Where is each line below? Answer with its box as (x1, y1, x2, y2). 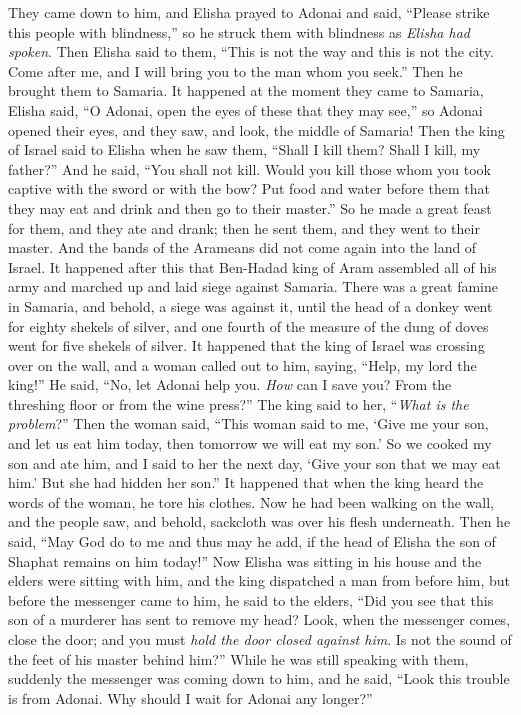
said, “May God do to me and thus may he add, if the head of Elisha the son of (8, 531, 496, 552)
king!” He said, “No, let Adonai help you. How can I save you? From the (8, 374, 452, 395)
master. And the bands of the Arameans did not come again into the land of (8, 237, 477, 258)
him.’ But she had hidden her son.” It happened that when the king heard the (8, 472, 484, 493)
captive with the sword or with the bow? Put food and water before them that (8, 178, 490, 199)
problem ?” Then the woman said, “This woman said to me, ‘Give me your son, (8, 413, 489, 434)
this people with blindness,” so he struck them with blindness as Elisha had (8, 21, 470, 42)
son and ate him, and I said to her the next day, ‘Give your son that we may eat (8, 452, 501, 473)
